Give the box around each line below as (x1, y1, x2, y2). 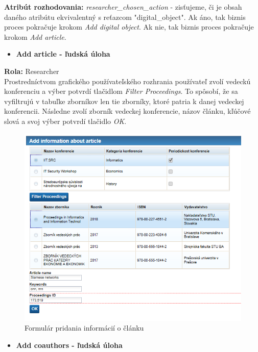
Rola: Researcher (4, 65, 59, 76)
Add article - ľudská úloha (16, 48, 110, 59)
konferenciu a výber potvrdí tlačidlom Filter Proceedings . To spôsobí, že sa (4, 86, 238, 96)
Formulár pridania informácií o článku (25, 322, 144, 333)
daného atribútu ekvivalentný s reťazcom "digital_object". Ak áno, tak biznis (4, 11, 246, 22)
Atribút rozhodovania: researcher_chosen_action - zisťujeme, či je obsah (4, 2, 242, 12)
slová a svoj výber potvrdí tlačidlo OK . (4, 115, 127, 126)
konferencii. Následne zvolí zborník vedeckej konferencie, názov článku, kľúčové (4, 106, 251, 116)
